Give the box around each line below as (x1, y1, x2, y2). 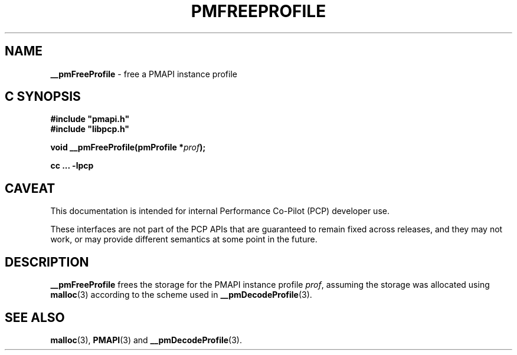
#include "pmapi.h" (50, 114, 130, 124)
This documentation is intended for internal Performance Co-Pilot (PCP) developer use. (50, 206, 390, 216)
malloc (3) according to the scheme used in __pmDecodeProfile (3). (50, 290, 312, 300)
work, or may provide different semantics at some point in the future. (50, 234, 318, 245)
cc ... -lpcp (50, 160, 94, 171)
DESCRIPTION (5, 254, 89, 269)
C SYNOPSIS (5, 89, 81, 104)
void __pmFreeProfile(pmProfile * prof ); (50, 142, 206, 153)
